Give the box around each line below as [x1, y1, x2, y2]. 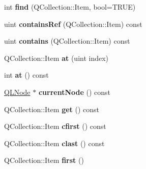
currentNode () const [38, 86, 111, 97]
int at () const [4, 70, 49, 80]
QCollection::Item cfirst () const [4, 121, 106, 131]
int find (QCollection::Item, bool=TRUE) [4, 2, 136, 12]
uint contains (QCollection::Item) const [4, 36, 130, 46]
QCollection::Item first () [4, 155, 84, 165]
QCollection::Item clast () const [4, 138, 105, 148]
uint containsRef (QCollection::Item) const [4, 18, 142, 29]
